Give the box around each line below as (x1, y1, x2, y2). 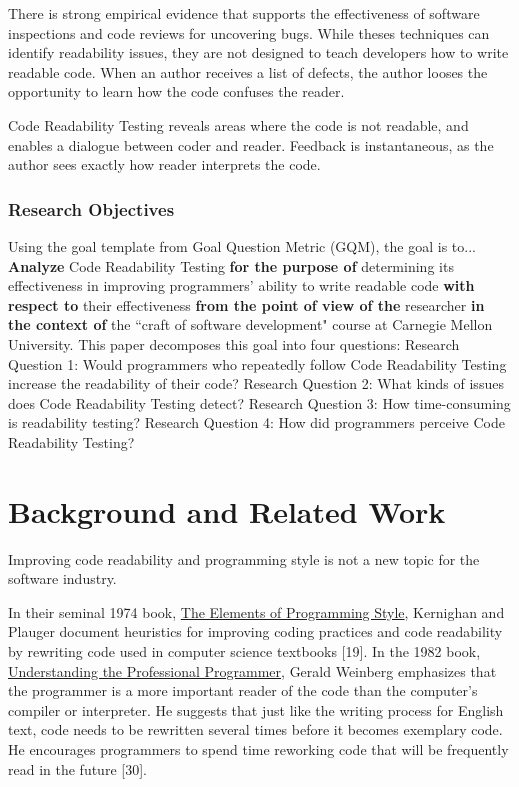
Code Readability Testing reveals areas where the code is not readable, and (8, 114, 469, 135)
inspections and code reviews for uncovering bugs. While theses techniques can (8, 22, 490, 43)
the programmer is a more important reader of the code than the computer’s (8, 680, 478, 701)
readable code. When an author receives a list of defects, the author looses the (8, 61, 488, 82)
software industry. (8, 568, 117, 589)
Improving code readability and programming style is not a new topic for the (8, 548, 480, 569)
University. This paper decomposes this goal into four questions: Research (8, 333, 460, 354)
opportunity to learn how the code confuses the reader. (8, 81, 345, 102)
